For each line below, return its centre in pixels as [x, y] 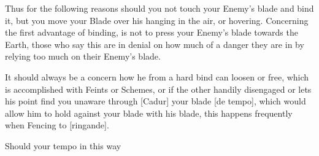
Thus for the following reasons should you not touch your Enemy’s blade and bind [159, 8]
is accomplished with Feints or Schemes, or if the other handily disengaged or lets [158, 89]
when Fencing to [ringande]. [57, 125]
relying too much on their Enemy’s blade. [83, 56]
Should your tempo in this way [63, 145]
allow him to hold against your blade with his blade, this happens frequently [149, 113]
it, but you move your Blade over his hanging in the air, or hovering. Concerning [157, 20]
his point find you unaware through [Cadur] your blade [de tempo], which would [156, 101]
